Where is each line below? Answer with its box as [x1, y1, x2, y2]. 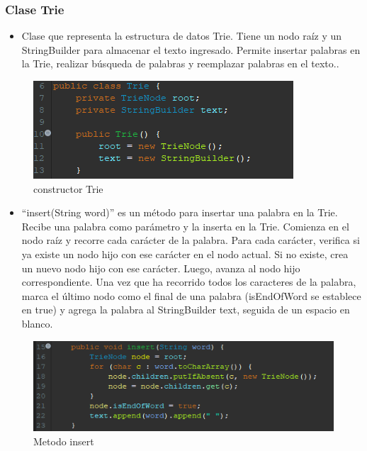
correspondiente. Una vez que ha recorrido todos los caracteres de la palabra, [21, 274, 356, 289]
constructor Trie [33, 181, 103, 196]
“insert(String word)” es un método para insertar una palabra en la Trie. [21, 205, 338, 220]
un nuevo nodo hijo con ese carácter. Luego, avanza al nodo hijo [21, 260, 300, 275]
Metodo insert [33, 434, 94, 449]
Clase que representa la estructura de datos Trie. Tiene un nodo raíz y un [21, 28, 342, 43]
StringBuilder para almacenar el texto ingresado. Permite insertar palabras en [21, 42, 361, 57]
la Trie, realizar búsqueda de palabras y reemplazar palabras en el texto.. [21, 56, 339, 71]
